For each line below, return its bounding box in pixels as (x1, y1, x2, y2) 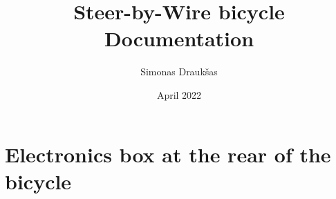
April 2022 (156, 87, 202, 102)
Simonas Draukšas (140, 64, 218, 79)
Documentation (104, 24, 254, 53)
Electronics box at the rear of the (5, 140, 331, 168)
